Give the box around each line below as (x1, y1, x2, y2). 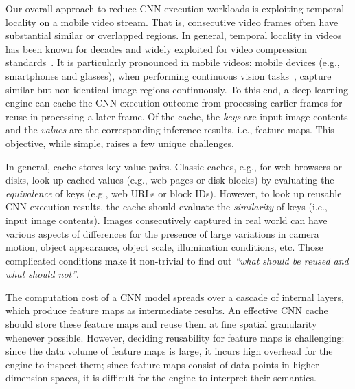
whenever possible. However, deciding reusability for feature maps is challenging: (5, 330, 345, 344)
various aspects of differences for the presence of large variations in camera (5, 226, 319, 241)
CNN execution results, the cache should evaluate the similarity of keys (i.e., (5, 199, 328, 214)
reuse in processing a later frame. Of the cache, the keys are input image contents (5, 109, 348, 123)
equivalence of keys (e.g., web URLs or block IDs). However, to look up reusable (5, 186, 342, 200)
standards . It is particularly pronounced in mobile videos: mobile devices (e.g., (5, 55, 340, 69)
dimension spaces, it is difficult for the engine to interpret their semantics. (5, 370, 317, 385)
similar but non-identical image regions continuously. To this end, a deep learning (5, 82, 349, 96)
